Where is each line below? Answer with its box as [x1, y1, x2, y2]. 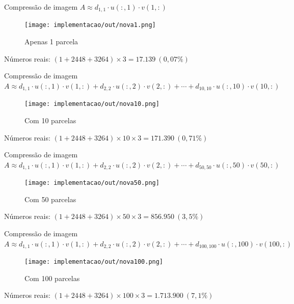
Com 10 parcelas [24, 115, 76, 125]
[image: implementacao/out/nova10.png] [24, 100, 159, 108]
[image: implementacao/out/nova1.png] [24, 21, 156, 29]
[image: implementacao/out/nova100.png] [24, 258, 164, 266]
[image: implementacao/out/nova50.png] [24, 179, 159, 187]
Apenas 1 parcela [24, 36, 78, 47]
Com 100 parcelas [24, 272, 80, 283]
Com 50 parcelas [24, 194, 76, 204]
